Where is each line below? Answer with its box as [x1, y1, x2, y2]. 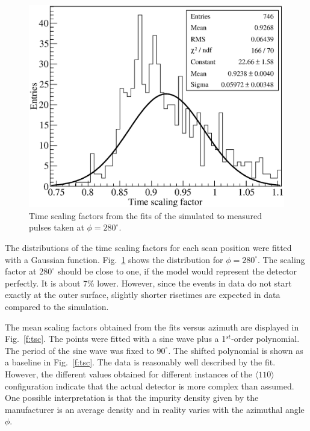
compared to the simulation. [5, 300, 109, 312]
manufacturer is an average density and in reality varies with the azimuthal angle [5, 403, 305, 415]
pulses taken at [29, 221, 84, 234]
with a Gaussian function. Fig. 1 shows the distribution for [5, 253, 223, 265]
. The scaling [258, 253, 305, 265]
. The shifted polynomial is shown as [168, 344, 303, 356]
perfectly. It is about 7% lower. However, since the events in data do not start [5, 276, 292, 289]
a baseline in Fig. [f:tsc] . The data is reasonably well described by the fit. [5, 356, 276, 368]
